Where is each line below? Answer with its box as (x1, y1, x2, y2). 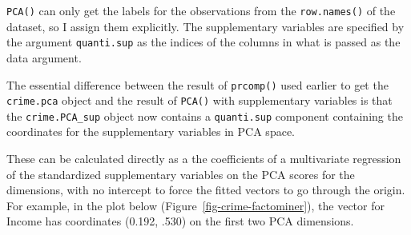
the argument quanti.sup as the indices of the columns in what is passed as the (6, 34, 401, 50)
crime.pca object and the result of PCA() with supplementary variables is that (6, 92, 393, 109)
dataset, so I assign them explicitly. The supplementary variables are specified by (6, 18, 405, 34)
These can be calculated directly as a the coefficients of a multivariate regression (6, 150, 401, 167)
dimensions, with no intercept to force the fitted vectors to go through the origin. (6, 181, 405, 198)
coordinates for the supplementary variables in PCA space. (6, 123, 295, 140)
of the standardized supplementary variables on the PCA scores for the (6, 165, 355, 182)
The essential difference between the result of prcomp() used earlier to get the (6, 76, 389, 93)
